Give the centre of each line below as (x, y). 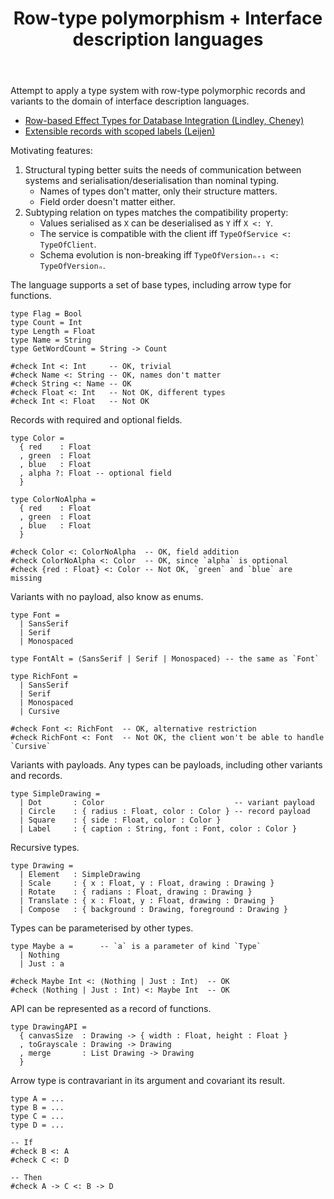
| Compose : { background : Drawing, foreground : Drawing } (153, 910)
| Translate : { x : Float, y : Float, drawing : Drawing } (147, 901)
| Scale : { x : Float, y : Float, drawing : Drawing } (147, 883)
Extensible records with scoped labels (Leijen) (120, 131)
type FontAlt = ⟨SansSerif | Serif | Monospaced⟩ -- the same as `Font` (165, 659)
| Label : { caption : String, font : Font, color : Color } (158, 829)
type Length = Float (53, 332)
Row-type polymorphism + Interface (168, 18)
